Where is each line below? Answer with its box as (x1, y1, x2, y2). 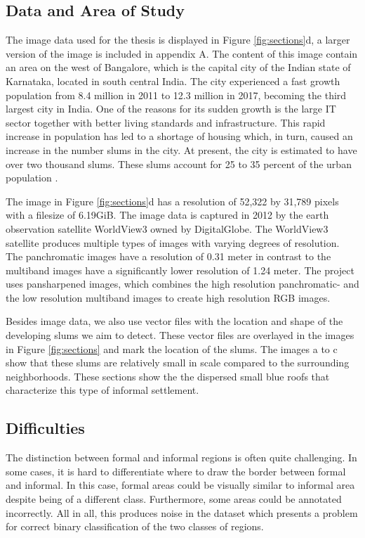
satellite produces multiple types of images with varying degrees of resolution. (6, 235, 340, 250)
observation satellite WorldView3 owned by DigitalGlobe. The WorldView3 (6, 221, 328, 236)
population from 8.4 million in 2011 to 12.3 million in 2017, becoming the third (6, 87, 347, 102)
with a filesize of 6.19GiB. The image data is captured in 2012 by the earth (6, 207, 329, 222)
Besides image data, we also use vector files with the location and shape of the (6, 314, 343, 328)
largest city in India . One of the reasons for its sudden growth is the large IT (6, 101, 336, 116)
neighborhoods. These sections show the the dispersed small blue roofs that (6, 369, 330, 383)
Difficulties (6, 417, 85, 439)
